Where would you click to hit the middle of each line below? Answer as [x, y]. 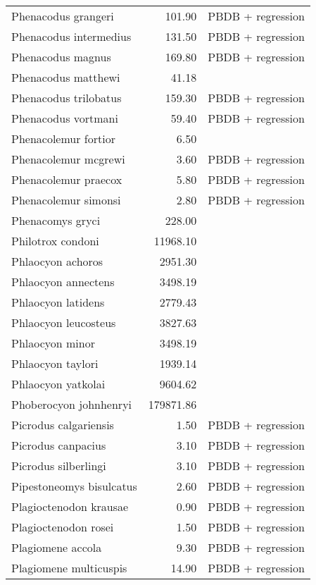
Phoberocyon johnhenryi [72, 404]
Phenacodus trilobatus [67, 98]
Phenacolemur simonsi [66, 200]
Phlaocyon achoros [57, 261]
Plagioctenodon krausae [70, 506]
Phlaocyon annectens [63, 282]
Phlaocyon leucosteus [64, 322]
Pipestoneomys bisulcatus [74, 486]
